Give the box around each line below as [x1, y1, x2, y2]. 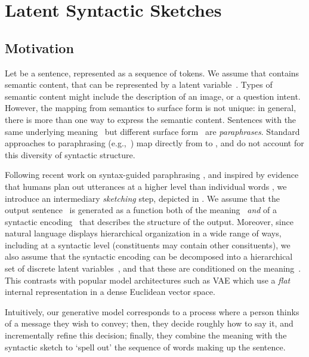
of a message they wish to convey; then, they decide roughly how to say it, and [5, 317, 293, 330]
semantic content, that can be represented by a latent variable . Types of [5, 78, 273, 91]
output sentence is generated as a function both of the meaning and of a [5, 204, 277, 216]
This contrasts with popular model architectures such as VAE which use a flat [5, 273, 291, 286]
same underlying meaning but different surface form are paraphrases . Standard [5, 125, 300, 137]
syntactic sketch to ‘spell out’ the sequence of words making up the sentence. [5, 340, 286, 353]
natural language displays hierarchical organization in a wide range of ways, [5, 227, 282, 239]
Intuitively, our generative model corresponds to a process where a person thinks [5, 305, 299, 318]
